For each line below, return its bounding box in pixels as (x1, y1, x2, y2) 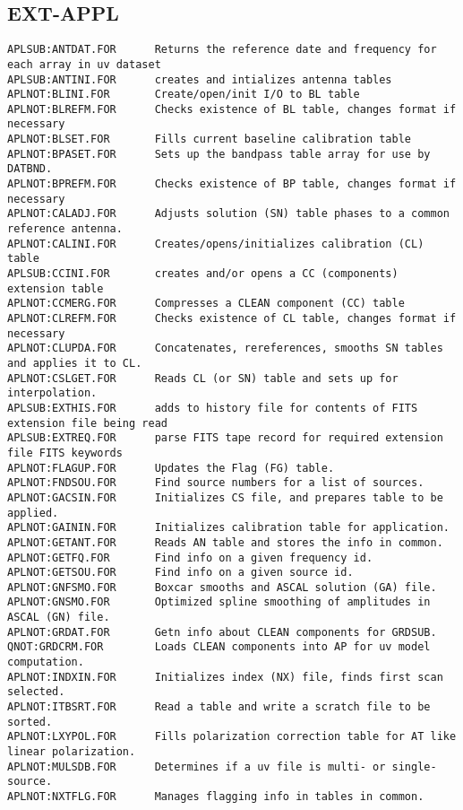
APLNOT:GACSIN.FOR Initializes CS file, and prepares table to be (7, 491, 443, 504)
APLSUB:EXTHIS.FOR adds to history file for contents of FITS (7, 401, 418, 414)
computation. (7, 656, 84, 669)
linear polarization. (7, 745, 136, 759)
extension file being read (7, 416, 167, 430)
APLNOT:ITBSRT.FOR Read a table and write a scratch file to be (7, 701, 431, 714)
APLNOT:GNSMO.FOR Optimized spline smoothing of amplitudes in (7, 596, 431, 609)
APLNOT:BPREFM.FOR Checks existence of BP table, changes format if (7, 178, 457, 191)
